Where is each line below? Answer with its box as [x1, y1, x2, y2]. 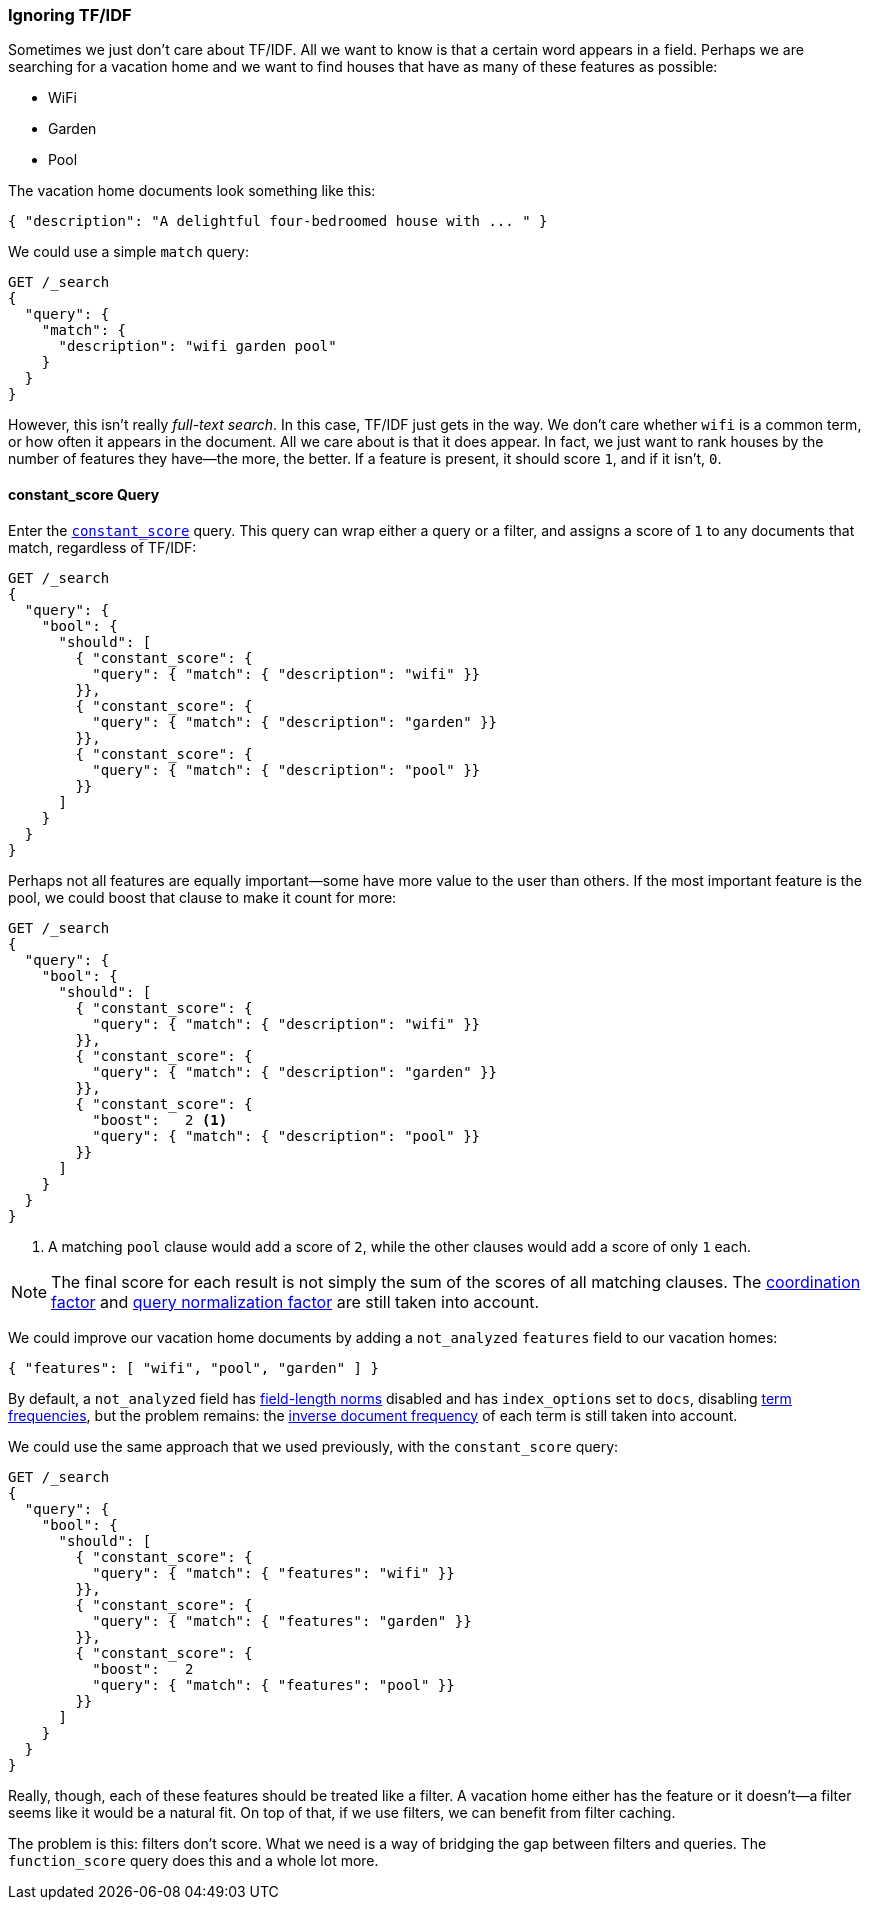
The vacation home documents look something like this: [8, 182, 376, 200]
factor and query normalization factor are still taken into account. [51, 1291, 540, 1312]
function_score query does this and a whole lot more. [8, 1851, 379, 1869]
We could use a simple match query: [8, 243, 249, 261]
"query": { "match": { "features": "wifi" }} [92, 1564, 455, 1581]
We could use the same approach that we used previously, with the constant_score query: [8, 1437, 619, 1455]
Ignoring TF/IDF [8, 5, 132, 25]
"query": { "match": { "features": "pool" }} [92, 1676, 455, 1693]
